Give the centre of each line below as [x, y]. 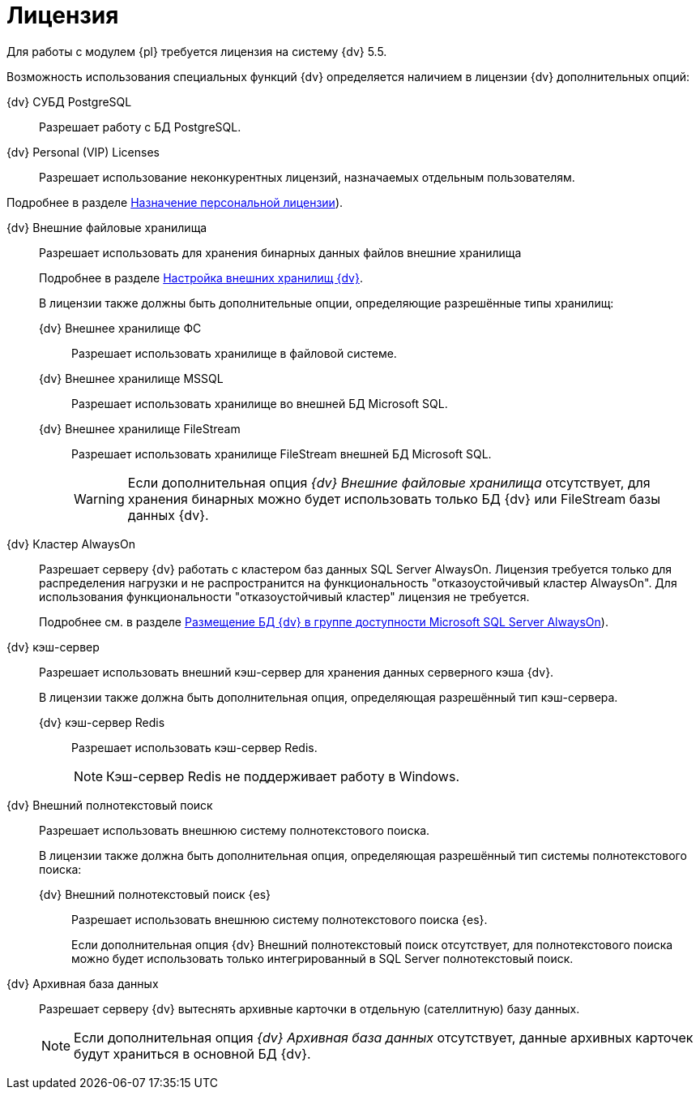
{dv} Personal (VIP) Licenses [83, 152]
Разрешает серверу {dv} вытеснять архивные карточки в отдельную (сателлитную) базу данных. [309, 1008]
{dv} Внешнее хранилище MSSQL [131, 378]
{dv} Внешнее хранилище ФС [120, 328]
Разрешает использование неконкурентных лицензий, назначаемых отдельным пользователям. [307, 177]
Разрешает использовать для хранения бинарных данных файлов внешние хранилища [280, 252]
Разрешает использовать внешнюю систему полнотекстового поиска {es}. [280, 919]
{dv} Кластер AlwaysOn [71, 544]
